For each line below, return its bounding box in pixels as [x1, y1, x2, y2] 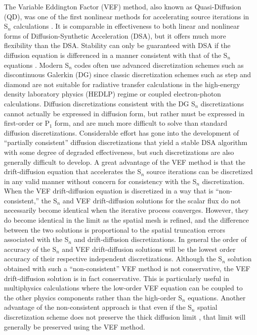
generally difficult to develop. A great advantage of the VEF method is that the [4, 156, 246, 167]
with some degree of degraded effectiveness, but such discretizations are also [4, 146, 234, 157]
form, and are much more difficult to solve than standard [54, 118, 227, 128]
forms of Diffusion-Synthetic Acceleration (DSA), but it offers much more [4, 30, 226, 41]
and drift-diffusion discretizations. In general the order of [74, 234, 247, 244]
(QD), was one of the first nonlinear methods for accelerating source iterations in [4, 11, 249, 21]
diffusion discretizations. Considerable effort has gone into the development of [4, 127, 239, 138]
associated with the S [4, 234, 69, 244]
